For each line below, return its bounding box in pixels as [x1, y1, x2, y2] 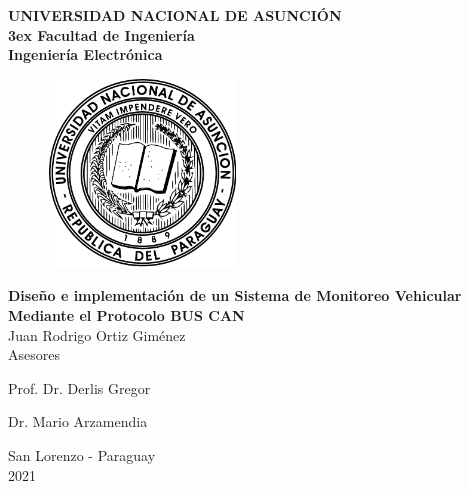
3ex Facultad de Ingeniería [8, 24, 195, 45]
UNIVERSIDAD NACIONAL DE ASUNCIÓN [8, 5, 342, 25]
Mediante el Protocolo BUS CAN [8, 304, 245, 325]
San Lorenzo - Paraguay [8, 444, 156, 465]
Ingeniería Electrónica [8, 44, 163, 65]
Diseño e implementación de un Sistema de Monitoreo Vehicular [8, 285, 462, 306]
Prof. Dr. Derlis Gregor [8, 377, 151, 398]
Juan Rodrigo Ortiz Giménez [8, 324, 186, 345]
